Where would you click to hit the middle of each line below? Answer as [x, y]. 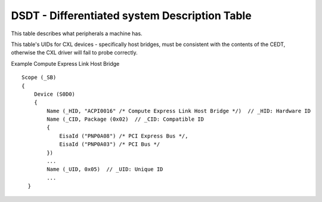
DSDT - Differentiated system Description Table [131, 16]
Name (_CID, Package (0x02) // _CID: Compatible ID [125, 119]
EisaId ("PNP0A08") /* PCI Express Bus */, [124, 136]
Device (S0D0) [55, 94]
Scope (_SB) [39, 77]
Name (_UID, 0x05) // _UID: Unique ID [105, 169]
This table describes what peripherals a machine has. [77, 33]
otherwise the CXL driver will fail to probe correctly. [74, 53]
